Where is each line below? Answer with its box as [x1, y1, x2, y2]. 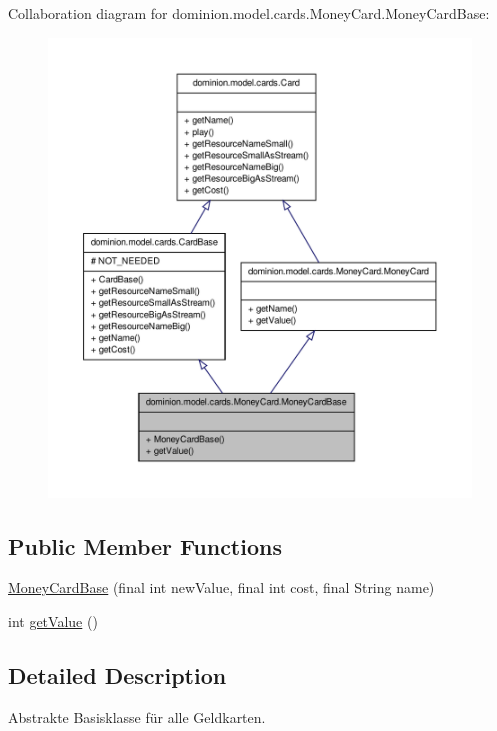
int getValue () [8, 610, 98, 631]
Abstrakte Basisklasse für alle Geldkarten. [8, 706, 266, 727]
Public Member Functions [8, 530, 282, 561]
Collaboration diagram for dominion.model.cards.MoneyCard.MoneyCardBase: [8, 3, 490, 23]
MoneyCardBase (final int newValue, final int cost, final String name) [8, 577, 435, 598]
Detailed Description [8, 659, 227, 690]
